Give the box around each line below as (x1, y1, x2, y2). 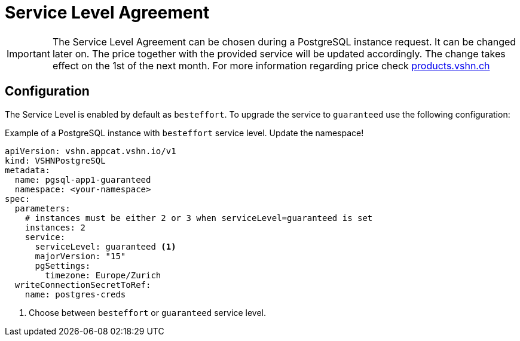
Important (7, 47, 50, 60)
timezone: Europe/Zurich (45, 270, 161, 280)
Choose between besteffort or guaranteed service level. (29, 307, 266, 318)
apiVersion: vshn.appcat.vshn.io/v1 (5, 146, 176, 156)
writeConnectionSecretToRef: (14, 279, 151, 290)
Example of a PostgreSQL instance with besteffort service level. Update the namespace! (5, 127, 364, 138)
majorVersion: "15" (35, 251, 126, 261)
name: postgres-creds (25, 289, 126, 299)
